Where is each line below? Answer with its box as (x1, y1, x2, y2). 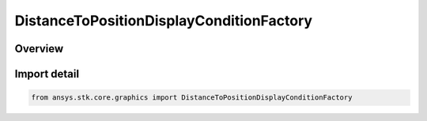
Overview (14, 42, 64, 55)
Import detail (14, 67, 79, 81)
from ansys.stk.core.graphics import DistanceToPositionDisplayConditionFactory (31, 93, 353, 102)
